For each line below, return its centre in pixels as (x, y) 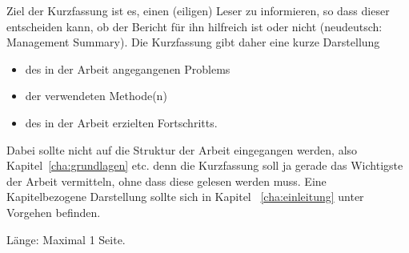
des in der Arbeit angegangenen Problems (128, 68)
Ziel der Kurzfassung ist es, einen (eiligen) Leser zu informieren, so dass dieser (198, 10)
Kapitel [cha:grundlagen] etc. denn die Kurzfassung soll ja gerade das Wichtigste (205, 165)
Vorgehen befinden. (54, 212)
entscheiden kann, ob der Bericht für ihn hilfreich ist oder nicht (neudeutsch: (194, 26)
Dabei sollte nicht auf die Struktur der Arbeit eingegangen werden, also (182, 149)
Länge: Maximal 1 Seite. (66, 239)
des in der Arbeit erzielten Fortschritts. (121, 122)
